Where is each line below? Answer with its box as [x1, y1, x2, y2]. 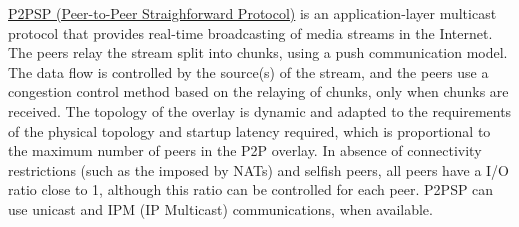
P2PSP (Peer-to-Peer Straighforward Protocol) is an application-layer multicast [8, 3, 497, 23]
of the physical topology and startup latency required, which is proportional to [8, 120, 491, 141]
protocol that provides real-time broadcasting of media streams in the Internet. [8, 22, 493, 43]
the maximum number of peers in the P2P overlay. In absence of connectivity [8, 140, 482, 161]
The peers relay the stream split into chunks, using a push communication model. [8, 42, 508, 63]
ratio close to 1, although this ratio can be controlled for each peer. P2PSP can [8, 179, 494, 200]
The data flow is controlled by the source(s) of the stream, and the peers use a [8, 61, 489, 82]
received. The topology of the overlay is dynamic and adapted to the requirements [8, 100, 512, 121]
